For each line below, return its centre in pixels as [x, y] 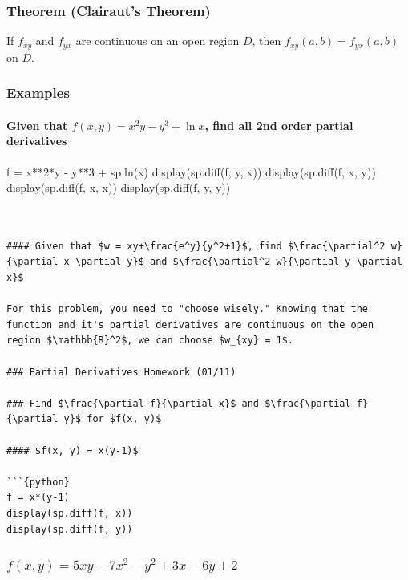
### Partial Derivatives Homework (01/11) [121, 372]
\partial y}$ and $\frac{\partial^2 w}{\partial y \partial [238, 262]
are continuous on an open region [158, 41]
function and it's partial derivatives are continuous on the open [190, 324]
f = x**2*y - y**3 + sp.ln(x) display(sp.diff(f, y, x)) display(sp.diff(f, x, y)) [191, 171]
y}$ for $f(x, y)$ [113, 419]
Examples [38, 93]
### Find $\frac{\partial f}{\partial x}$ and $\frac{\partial [179, 403]
